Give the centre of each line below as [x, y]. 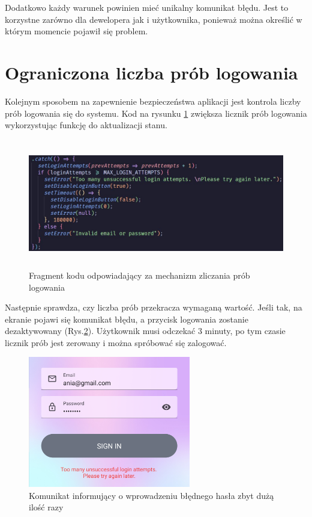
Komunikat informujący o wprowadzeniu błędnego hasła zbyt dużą [151, 495]
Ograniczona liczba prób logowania [151, 72]
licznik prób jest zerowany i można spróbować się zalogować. [116, 342]
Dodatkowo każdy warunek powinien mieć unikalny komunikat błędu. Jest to [147, 7]
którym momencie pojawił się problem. [76, 31]
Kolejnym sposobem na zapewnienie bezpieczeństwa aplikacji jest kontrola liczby [153, 101]
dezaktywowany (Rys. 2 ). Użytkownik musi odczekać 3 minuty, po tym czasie [145, 331]
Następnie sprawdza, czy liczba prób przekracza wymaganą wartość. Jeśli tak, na [154, 307]
